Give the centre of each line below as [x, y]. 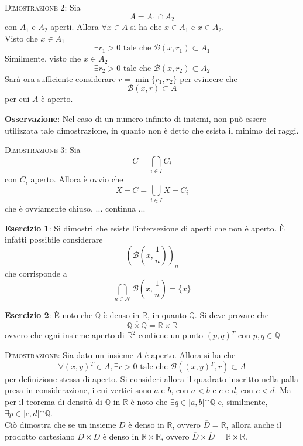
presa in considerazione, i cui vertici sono [78, 390]
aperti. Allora [75, 27]
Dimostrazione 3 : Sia [43, 150]
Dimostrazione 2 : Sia [43, 7]
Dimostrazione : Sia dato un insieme [69, 354]
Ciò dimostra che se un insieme [61, 424]
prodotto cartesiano [40, 436]
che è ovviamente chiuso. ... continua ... [75, 208]
